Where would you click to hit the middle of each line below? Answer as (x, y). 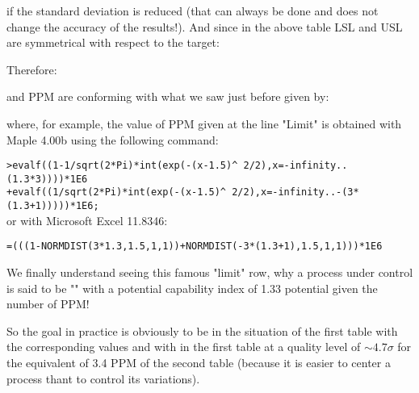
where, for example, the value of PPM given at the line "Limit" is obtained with (204, 123)
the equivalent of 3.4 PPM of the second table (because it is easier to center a (199, 362)
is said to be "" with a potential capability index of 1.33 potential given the (192, 288)
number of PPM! (48, 304)
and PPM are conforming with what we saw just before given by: (168, 96)
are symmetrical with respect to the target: (113, 42)
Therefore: (32, 69)
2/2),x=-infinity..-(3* (295, 192)
